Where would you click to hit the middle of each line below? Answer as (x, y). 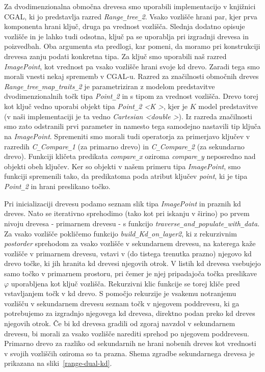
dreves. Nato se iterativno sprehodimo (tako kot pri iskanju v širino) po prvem (127, 213)
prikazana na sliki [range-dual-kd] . (58, 363)
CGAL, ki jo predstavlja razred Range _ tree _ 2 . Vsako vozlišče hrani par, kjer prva (131, 16)
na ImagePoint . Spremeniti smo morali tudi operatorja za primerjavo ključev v (127, 136)
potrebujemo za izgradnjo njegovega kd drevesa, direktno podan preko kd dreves (130, 313)
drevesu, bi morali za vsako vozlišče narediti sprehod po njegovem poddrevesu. (127, 333)
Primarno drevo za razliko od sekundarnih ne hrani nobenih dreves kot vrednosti (130, 343)
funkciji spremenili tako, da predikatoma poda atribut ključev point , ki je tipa (126, 176)
